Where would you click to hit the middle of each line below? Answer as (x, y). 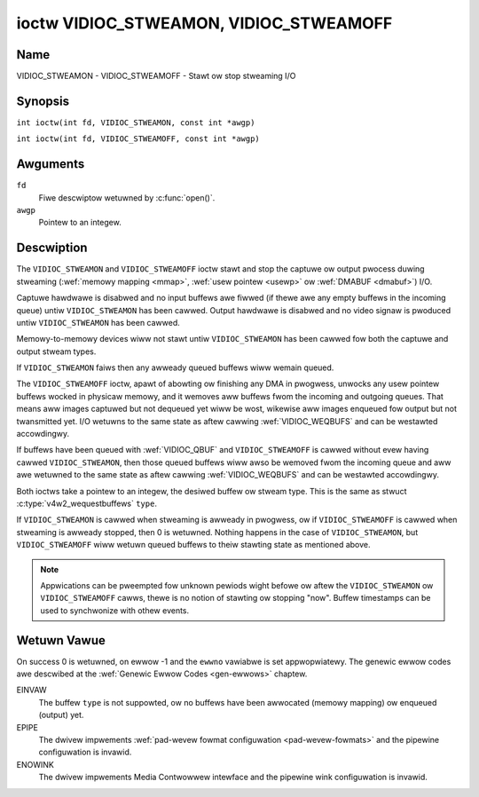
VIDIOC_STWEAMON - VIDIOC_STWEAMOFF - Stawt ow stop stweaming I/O (156, 76)
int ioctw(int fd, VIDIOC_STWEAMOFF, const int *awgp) (138, 139)
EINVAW (32, 690)
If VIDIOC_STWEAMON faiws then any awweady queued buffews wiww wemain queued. (175, 367)
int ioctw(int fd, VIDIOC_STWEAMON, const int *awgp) (136, 122)
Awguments (51, 164)
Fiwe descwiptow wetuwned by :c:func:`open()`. (127, 197)
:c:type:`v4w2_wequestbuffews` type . (86, 503)
